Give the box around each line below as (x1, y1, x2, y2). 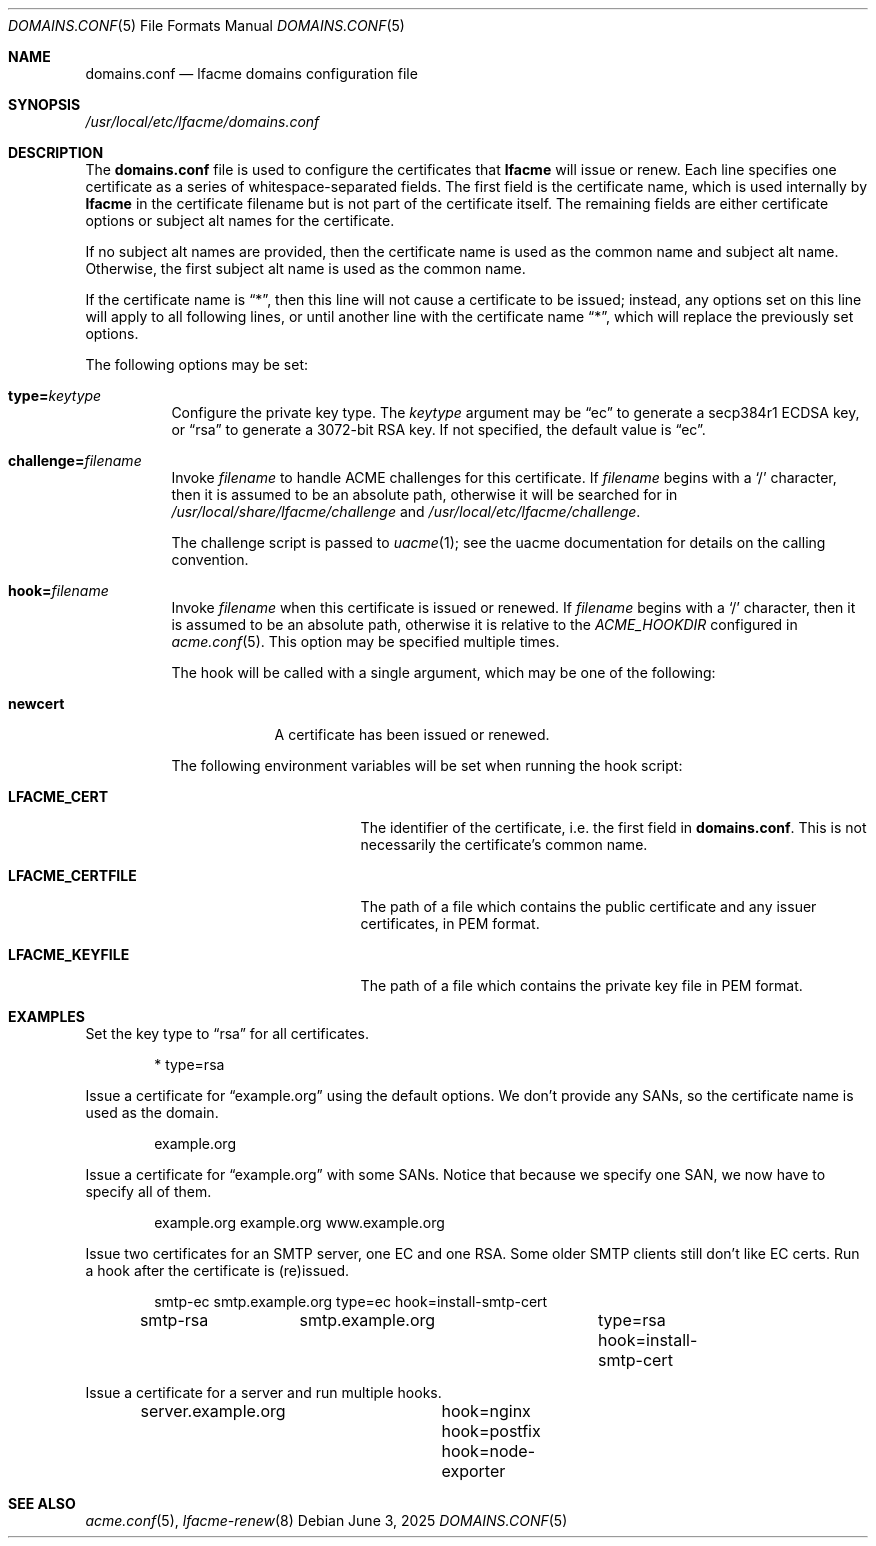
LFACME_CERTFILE (8, 867, 137, 884)
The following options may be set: (85, 356, 309, 373)
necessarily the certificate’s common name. (360, 836, 648, 853)
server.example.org (140, 1401, 286, 1421)
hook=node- (441, 1441, 536, 1461)
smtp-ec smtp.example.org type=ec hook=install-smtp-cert (154, 1293, 548, 1310)
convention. (171, 551, 249, 568)
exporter (441, 1461, 506, 1481)
